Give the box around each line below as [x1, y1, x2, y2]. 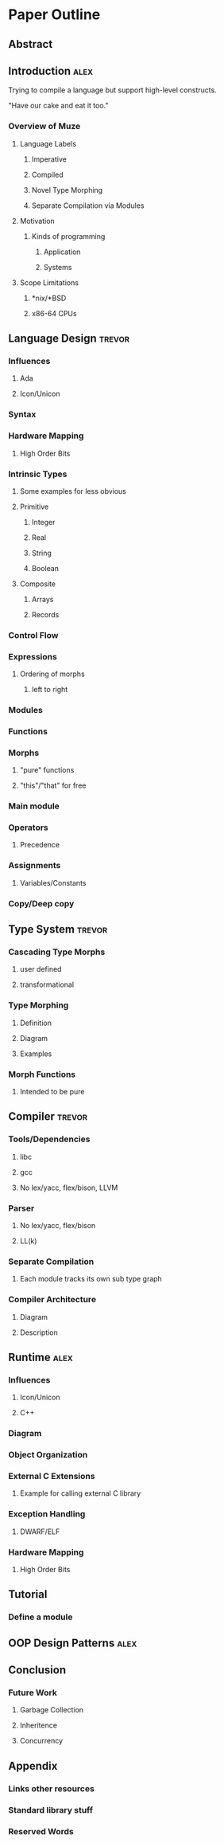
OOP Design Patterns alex [8, 1636, 137, 1649]
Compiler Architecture [8, 1294, 97, 1305]
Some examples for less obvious [19, 486, 127, 495]
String [31, 548, 52, 558]
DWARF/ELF [19, 1527, 60, 1536]
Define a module [8, 1611, 73, 1622]
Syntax [8, 409, 37, 420]
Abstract [8, 37, 53, 51]
